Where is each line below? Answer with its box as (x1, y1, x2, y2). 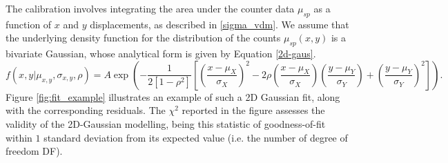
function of (6, 17, 52, 31)
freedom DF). (6, 144, 63, 158)
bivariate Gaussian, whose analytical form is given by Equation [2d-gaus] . (6, 46, 316, 61)
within (6, 130, 32, 144)
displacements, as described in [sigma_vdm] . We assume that (90, 17, 349, 31)
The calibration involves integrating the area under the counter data (6, 1, 295, 15)
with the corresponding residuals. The (6, 103, 166, 117)
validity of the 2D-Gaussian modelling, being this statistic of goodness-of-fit (6, 116, 326, 131)
